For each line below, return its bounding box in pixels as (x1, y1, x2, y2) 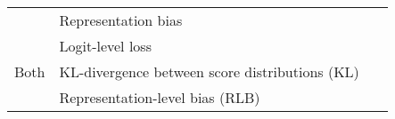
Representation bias (59, 10, 183, 30)
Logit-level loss (59, 36, 152, 56)
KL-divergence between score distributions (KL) (59, 61, 359, 82)
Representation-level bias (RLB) (59, 87, 260, 107)
